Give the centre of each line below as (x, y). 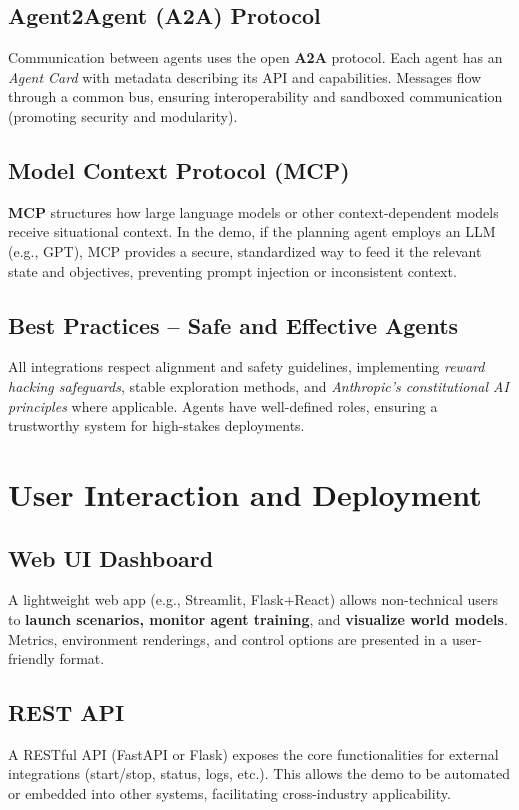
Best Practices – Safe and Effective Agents (233, 324)
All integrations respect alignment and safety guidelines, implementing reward (246, 366)
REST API (66, 712)
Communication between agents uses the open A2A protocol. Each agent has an (255, 57)
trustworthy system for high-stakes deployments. (156, 425)
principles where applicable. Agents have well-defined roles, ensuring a (223, 405)
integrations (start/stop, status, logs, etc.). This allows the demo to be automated (259, 773)
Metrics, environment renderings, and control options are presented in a (228, 638)
